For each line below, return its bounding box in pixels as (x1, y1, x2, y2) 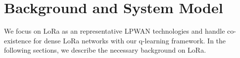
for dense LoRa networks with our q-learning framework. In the (33, 35, 226, 45)
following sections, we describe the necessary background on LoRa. (4, 45, 206, 55)
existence (4, 35, 31, 45)
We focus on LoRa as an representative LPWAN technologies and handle (4, 26, 225, 36)
